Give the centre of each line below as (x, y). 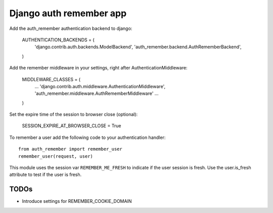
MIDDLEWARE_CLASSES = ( (51, 79)
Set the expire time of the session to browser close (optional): (74, 115)
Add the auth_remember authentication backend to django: (71, 28)
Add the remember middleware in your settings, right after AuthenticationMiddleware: (98, 68)
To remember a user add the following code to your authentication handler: (87, 137)
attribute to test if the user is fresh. (45, 174)
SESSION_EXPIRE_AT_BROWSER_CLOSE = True (72, 126)
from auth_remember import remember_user (70, 149)
